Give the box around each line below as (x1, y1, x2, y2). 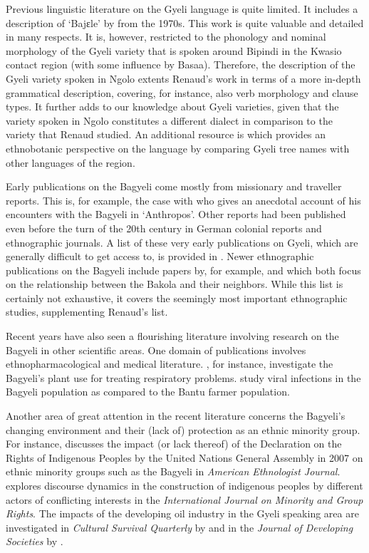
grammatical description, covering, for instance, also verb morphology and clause (6, 85, 358, 100)
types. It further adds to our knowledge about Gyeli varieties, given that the (6, 99, 339, 114)
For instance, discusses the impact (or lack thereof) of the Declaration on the (6, 436, 342, 451)
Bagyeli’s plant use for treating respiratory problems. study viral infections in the (6, 370, 361, 385)
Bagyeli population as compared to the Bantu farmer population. (6, 384, 290, 399)
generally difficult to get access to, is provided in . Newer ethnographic (6, 249, 314, 264)
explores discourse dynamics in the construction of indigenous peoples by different (6, 478, 363, 492)
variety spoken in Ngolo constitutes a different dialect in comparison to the (6, 113, 333, 128)
